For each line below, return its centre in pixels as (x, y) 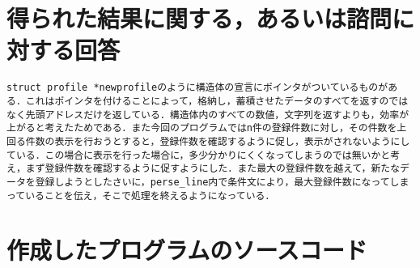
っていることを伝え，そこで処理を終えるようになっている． (141, 196)
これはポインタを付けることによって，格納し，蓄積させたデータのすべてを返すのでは (217, 101)
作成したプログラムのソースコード (187, 250)
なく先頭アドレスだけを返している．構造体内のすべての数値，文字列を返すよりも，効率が (208, 115)
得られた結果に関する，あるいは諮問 (199, 18)
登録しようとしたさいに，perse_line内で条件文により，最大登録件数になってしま (222, 182)
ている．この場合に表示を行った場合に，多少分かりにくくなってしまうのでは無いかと (199, 155)
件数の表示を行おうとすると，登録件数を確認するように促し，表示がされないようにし (218, 141)
